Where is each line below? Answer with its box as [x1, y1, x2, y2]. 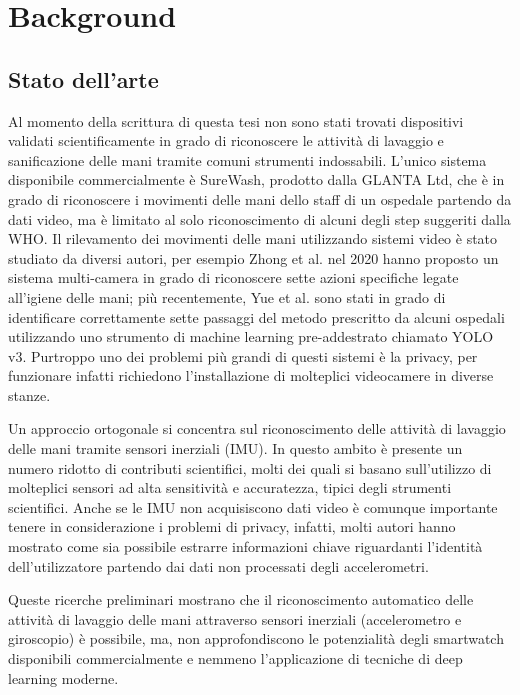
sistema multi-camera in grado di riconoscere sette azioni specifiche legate [8, 267, 459, 288]
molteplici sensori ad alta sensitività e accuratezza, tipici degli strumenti [8, 477, 452, 498]
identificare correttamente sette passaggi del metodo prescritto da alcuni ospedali [8, 306, 505, 327]
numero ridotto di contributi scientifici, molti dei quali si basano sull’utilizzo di [8, 457, 492, 478]
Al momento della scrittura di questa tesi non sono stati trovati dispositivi [8, 110, 464, 131]
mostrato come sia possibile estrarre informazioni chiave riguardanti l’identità [8, 536, 483, 557]
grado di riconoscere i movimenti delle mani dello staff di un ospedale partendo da [8, 188, 512, 209]
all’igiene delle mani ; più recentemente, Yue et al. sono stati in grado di [8, 286, 446, 307]
